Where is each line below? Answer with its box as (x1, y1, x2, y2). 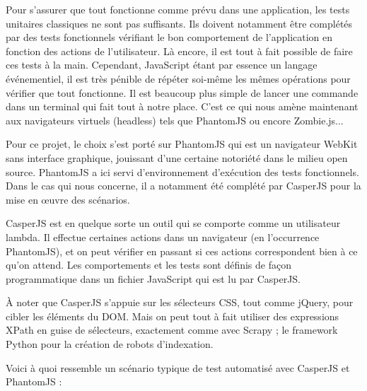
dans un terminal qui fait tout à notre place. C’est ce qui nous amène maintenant (6, 99, 359, 114)
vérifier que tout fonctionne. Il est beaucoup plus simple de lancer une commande (6, 85, 359, 100)
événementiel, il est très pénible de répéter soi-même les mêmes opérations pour (6, 71, 351, 86)
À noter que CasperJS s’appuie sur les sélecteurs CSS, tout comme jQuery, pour (6, 295, 354, 310)
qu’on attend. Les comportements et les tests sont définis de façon (6, 257, 291, 272)
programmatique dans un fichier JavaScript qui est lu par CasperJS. (6, 271, 301, 286)
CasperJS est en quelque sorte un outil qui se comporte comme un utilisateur (6, 216, 341, 230)
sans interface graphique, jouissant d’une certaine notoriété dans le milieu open (6, 150, 348, 165)
